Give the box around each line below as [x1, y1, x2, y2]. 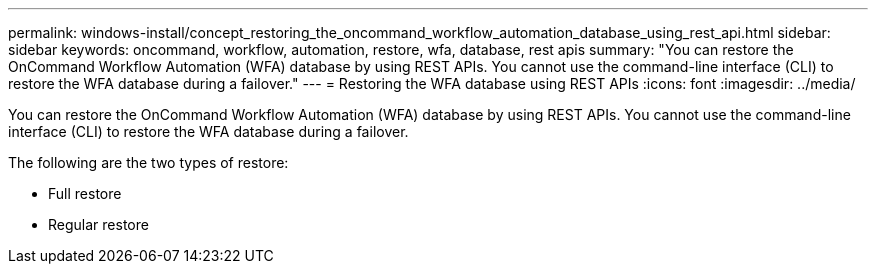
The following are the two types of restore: [8, 154, 289, 171]
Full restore [48, 185, 122, 202]
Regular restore [48, 216, 149, 233]
